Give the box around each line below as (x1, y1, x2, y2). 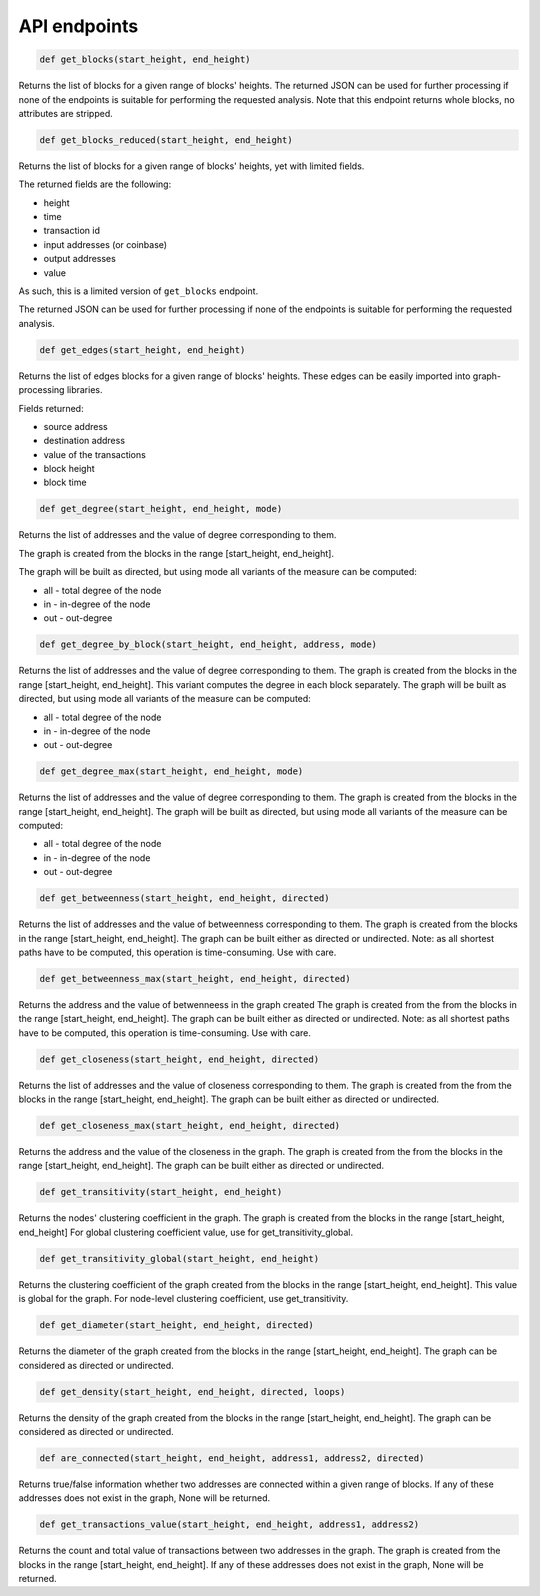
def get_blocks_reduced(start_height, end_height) (39, 134, 294, 145)
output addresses (43, 253, 117, 265)
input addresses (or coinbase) (43, 238, 168, 250)
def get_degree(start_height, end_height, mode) (39, 503, 283, 515)
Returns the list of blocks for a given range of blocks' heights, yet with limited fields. (18, 160, 365, 172)
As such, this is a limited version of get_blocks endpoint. (18, 285, 259, 297)
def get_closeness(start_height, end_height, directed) (39, 1053, 320, 1065)
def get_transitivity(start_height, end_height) (39, 1186, 283, 1198)
